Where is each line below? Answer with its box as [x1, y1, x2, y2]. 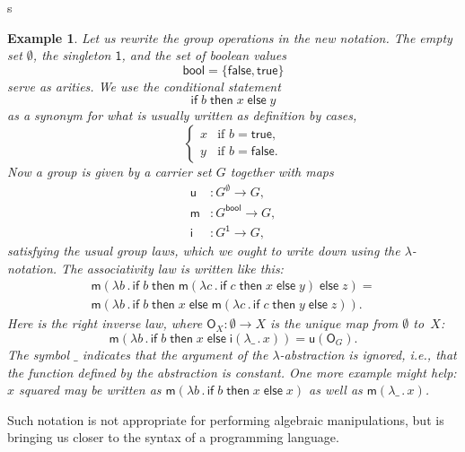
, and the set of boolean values [121, 46, 287, 65]
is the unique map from [270, 314, 399, 333]
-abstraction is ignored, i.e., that [279, 345, 457, 363]
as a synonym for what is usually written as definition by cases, [7, 106, 357, 125]
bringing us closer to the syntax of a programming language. [7, 428, 339, 447]
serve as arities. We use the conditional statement [7, 76, 281, 95]
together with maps [230, 161, 334, 180]
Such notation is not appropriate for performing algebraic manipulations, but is [7, 410, 444, 429]
